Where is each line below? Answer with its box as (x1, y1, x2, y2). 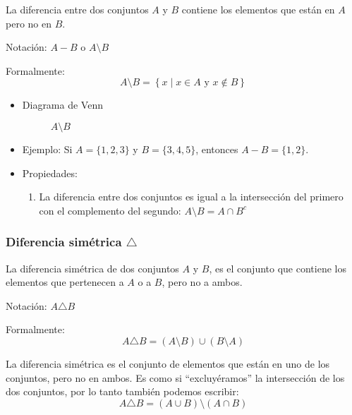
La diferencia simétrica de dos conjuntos (6, 260, 179, 275)
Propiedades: (22, 165, 78, 180)
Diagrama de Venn (22, 97, 103, 112)
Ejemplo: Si (22, 141, 73, 156)
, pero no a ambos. (162, 275, 243, 289)
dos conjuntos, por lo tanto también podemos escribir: (6, 384, 239, 399)
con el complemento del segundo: (39, 203, 181, 217)
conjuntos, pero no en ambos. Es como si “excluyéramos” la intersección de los (6, 370, 345, 385)
